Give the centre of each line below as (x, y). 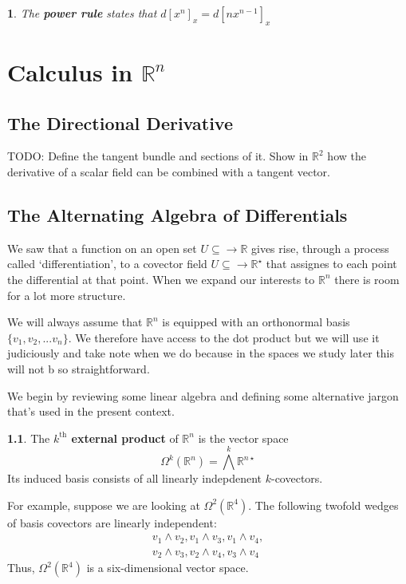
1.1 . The (29, 438)
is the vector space (243, 438)
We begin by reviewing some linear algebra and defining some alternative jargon (203, 395)
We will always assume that (75, 322)
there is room (367, 279)
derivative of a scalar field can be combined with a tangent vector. (169, 171)
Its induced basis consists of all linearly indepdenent (135, 478)
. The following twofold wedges (323, 505)
